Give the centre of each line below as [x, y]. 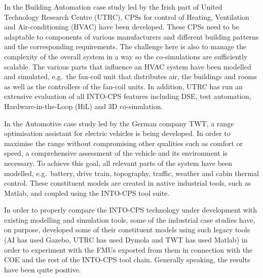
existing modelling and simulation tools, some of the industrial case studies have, [130, 219]
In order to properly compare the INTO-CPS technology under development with [130, 210]
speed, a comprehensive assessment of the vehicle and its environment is [116, 153]
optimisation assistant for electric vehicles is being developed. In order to [117, 133]
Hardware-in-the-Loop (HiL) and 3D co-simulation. [84, 106]
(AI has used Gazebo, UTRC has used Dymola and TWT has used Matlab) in [126, 240]
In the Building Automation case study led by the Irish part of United [113, 7]
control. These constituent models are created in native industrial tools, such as [128, 183]
